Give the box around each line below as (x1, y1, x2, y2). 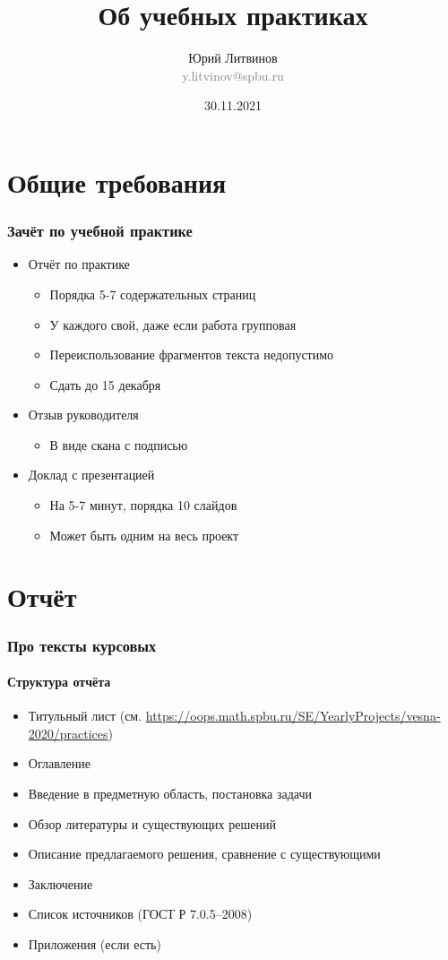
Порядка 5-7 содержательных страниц (49, 284, 256, 303)
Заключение (28, 874, 93, 893)
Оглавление (28, 754, 90, 773)
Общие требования (7, 163, 227, 200)
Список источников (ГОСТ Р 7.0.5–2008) (28, 904, 253, 923)
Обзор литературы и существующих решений (28, 814, 276, 833)
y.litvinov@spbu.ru (182, 65, 284, 84)
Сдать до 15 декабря (49, 375, 161, 394)
